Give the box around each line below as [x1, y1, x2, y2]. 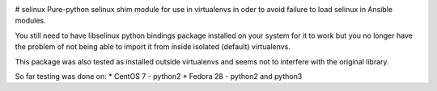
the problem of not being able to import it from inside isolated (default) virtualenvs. [15, 42, 291, 52]
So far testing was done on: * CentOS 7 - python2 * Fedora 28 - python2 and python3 [15, 71, 303, 81]
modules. [15, 16, 46, 26]
